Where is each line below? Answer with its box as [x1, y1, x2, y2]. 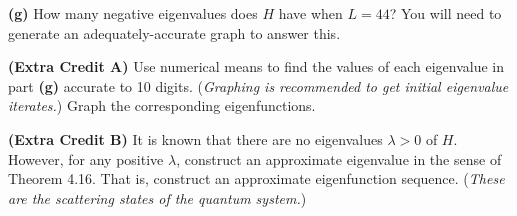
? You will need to [389, 3, 502, 23]
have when [278, 3, 343, 23]
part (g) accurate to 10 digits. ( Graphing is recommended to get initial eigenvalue [8, 75, 509, 96]
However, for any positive [8, 148, 164, 169]
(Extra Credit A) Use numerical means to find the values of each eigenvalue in [8, 56, 505, 77]
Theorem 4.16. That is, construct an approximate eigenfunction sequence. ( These [8, 168, 505, 189]
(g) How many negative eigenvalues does [8, 3, 258, 23]
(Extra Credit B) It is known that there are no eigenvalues [8, 128, 383, 149]
